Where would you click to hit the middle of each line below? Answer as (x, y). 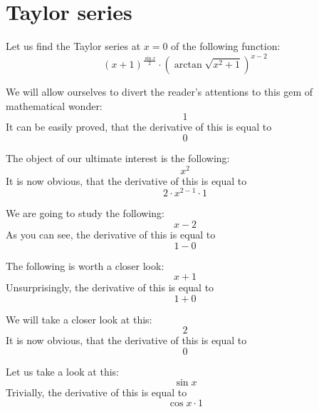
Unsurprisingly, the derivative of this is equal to (110, 287)
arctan (188, 65)
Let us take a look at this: (62, 371)
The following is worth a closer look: (85, 265)
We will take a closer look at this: (79, 319)
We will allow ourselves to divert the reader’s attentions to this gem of (159, 92)
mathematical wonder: (54, 105)
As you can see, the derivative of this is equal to (111, 234)
